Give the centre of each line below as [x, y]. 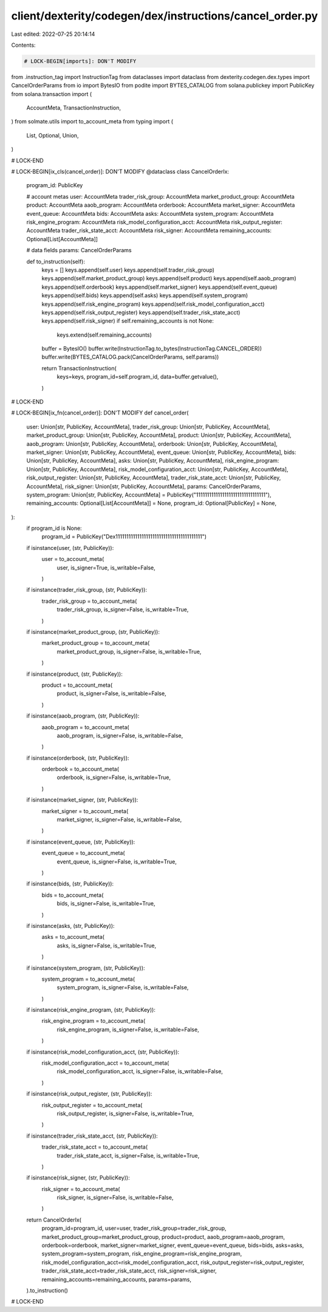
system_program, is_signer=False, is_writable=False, [123, 987]
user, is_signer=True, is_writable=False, [106, 568]
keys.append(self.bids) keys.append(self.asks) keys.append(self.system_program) [145, 295]
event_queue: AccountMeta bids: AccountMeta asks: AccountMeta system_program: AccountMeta [150, 213]
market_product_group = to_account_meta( [96, 643]
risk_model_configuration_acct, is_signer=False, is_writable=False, [140, 1071]
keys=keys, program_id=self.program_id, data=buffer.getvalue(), [138, 377]
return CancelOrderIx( [54, 1220]
